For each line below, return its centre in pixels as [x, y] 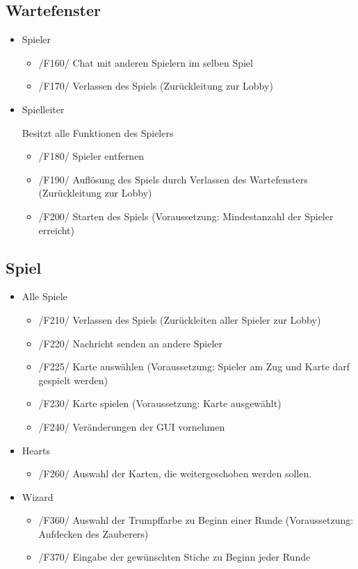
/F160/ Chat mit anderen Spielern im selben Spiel [146, 62]
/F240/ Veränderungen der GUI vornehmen [132, 426]
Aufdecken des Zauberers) [93, 533]
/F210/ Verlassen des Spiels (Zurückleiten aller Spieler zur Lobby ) [180, 319]
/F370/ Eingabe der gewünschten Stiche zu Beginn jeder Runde [174, 557]
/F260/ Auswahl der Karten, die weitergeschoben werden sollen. [175, 473]
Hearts [36, 450]
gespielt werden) [73, 380]
